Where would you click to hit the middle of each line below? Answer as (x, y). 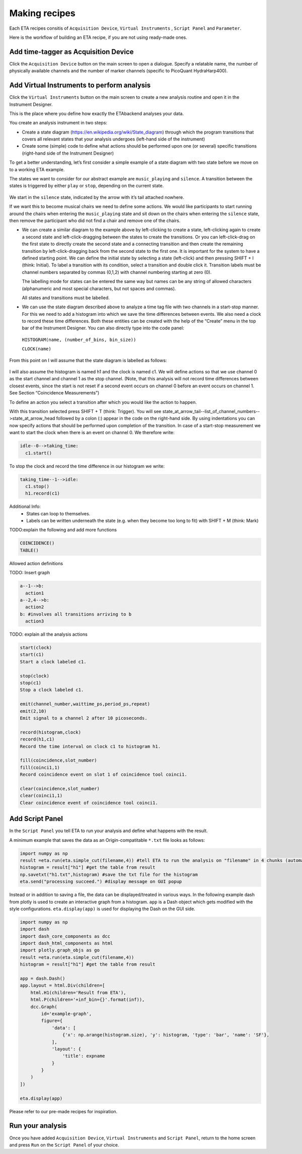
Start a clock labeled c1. (53, 662)
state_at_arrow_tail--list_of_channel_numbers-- (211, 411)
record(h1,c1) (37, 739)
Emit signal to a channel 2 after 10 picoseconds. (84, 718)
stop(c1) (31, 683)
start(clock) (36, 648)
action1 (35, 593)
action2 (35, 607)
